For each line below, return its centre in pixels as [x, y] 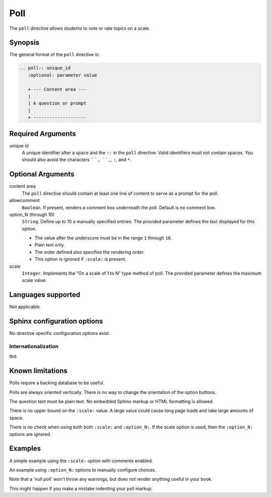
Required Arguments [43, 134]
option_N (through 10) [32, 214]
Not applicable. [25, 307]
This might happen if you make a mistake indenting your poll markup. [81, 488]
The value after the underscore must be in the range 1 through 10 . [103, 238]
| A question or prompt [57, 103]
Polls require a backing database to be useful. [57, 383]
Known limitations [38, 371]
